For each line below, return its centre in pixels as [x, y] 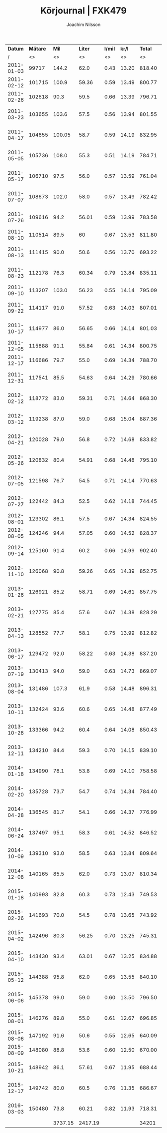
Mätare [37, 48]
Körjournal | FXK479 [83, 11]
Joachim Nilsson [83, 24]
